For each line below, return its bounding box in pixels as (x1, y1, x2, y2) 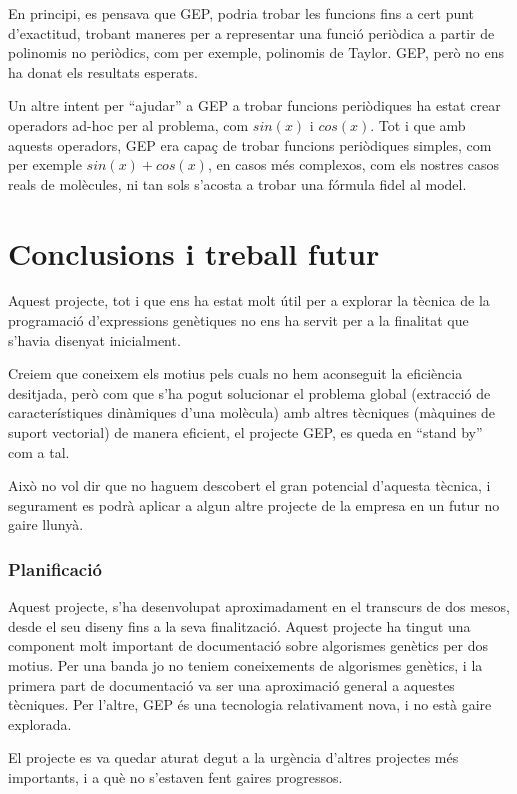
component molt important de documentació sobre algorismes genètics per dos (8, 635, 489, 656)
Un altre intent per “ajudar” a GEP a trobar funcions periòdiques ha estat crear (8, 95, 501, 116)
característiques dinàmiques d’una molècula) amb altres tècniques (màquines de (8, 402, 496, 423)
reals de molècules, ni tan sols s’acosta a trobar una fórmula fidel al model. (8, 173, 467, 194)
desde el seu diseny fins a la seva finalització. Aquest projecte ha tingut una (8, 615, 471, 636)
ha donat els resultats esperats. (8, 61, 198, 82)
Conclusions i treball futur (8, 232, 380, 273)
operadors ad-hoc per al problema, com (8, 114, 249, 135)
